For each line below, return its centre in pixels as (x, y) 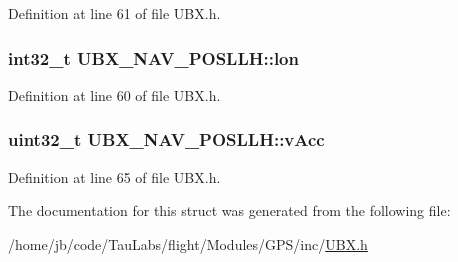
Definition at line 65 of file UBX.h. (114, 176)
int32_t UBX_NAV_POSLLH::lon (153, 57)
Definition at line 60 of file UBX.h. (114, 94)
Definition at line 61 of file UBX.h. (114, 13)
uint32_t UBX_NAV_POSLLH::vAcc (166, 139)
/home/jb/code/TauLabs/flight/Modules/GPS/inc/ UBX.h (188, 243)
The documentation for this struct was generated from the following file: (229, 210)
